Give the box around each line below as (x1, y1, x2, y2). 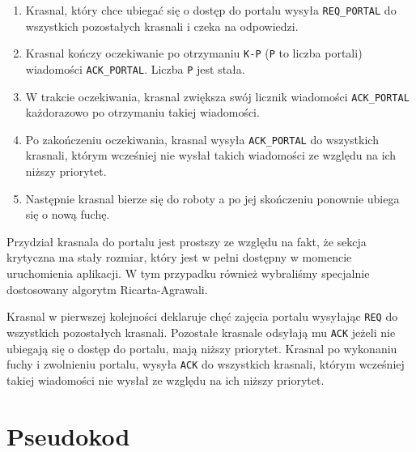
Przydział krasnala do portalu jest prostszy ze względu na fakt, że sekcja (6, 232, 367, 249)
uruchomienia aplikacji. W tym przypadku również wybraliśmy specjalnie (6, 265, 370, 282)
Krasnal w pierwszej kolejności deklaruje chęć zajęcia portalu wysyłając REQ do (6, 308, 398, 325)
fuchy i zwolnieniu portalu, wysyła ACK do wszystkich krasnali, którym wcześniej (6, 356, 405, 373)
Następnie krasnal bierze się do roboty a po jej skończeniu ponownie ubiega (25, 190, 400, 207)
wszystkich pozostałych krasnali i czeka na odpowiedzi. (25, 17, 299, 34)
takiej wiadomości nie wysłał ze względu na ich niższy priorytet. (6, 371, 325, 388)
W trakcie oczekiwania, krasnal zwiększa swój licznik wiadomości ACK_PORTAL (25, 87, 410, 104)
